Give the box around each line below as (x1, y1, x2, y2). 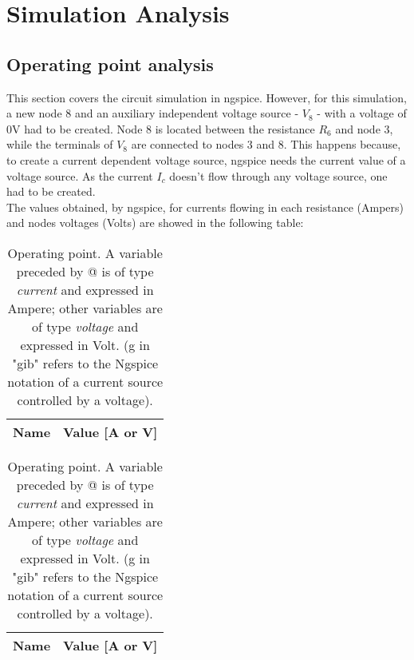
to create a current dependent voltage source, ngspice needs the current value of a (6, 151, 406, 168)
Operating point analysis (6, 51, 214, 76)
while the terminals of (6, 136, 113, 153)
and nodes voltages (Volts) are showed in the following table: (6, 214, 304, 231)
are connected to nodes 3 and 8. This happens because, (131, 136, 401, 153)
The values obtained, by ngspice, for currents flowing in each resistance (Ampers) (6, 198, 404, 215)
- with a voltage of (317, 105, 407, 121)
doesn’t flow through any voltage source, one (169, 167, 388, 184)
